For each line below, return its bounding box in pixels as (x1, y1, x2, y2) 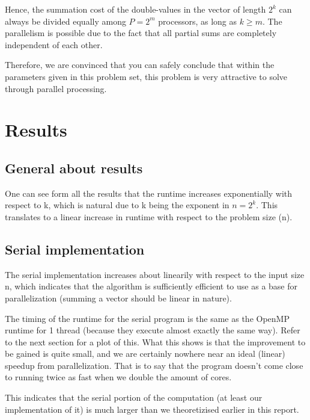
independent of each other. (5, 38, 103, 51)
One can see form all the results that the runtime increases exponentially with (5, 187, 293, 199)
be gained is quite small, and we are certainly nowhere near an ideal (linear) (5, 347, 285, 360)
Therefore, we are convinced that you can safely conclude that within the (5, 58, 275, 71)
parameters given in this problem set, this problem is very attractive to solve (5, 70, 288, 82)
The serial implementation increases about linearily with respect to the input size (5, 268, 305, 280)
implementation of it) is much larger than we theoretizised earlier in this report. (5, 403, 299, 415)
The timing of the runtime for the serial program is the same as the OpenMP (5, 312, 290, 324)
